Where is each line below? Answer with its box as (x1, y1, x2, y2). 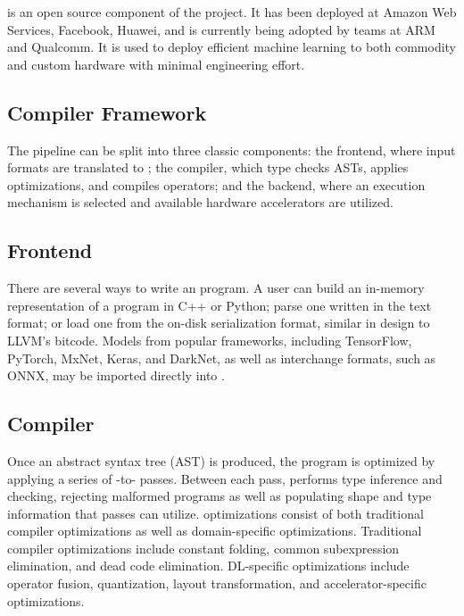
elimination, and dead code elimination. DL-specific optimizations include (7, 556, 410, 575)
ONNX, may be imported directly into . (7, 366, 225, 385)
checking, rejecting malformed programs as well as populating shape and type (7, 487, 432, 505)
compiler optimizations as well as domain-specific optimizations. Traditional (7, 521, 422, 540)
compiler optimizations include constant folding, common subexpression (7, 538, 400, 557)
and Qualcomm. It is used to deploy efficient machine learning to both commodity (7, 37, 457, 56)
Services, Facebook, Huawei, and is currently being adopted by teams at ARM (7, 20, 435, 38)
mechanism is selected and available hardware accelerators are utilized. (7, 193, 394, 212)
